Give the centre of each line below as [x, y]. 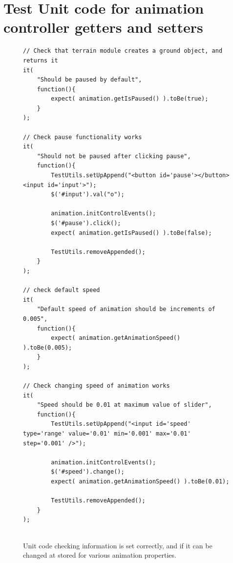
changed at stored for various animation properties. [100, 555]
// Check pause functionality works [83, 137]
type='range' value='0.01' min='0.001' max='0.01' [107, 434]
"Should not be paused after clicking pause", [114, 156]
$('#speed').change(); [88, 472]
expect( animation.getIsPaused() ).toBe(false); [131, 233]
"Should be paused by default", [89, 80]
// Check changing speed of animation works [96, 386]
